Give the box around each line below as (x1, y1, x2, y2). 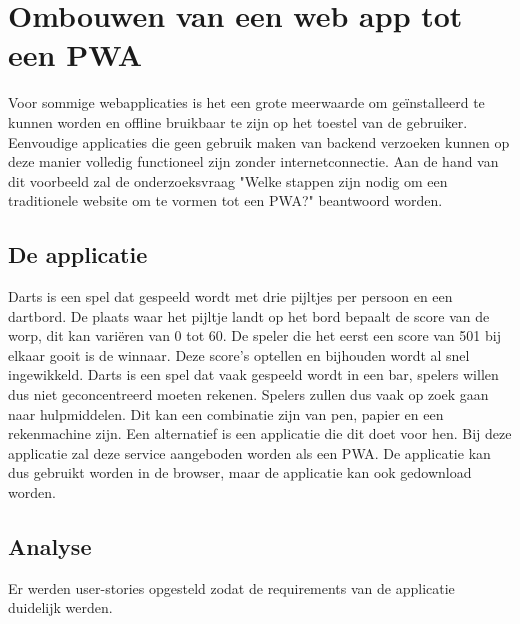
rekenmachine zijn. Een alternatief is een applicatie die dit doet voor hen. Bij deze (8, 423, 512, 444)
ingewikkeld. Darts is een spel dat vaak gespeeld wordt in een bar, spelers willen (8, 364, 499, 385)
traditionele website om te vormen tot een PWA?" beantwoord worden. (8, 190, 443, 211)
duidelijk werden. (8, 597, 113, 618)
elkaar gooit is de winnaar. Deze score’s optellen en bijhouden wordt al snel (8, 344, 470, 365)
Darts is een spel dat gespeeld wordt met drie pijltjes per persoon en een (8, 286, 453, 307)
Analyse (8, 531, 92, 561)
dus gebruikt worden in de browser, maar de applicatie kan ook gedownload (8, 462, 472, 483)
